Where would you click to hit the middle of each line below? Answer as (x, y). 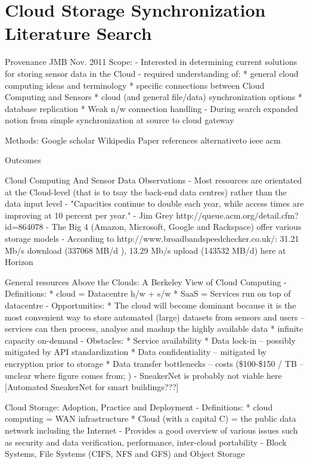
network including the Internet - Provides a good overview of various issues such (151, 430)
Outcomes (23, 160)
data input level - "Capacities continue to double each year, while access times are (154, 203)
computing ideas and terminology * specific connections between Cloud (135, 85)
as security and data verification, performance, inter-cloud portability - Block (146, 442)
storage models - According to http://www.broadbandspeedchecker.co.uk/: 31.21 (152, 239)
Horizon (19, 262)
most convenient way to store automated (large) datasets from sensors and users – (155, 317)
